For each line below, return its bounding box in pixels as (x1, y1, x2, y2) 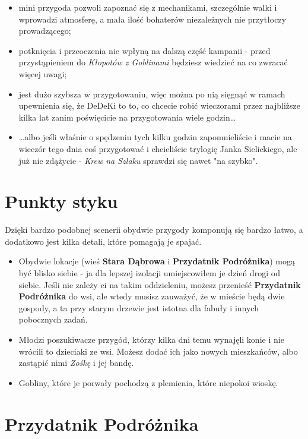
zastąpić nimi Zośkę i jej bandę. (18, 356, 134, 369)
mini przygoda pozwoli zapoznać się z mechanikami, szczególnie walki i (18, 1, 277, 13)
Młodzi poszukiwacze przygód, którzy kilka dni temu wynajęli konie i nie (18, 333, 284, 345)
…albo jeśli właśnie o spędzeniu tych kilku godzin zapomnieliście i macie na (18, 131, 292, 143)
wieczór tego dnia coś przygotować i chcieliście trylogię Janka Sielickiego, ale (18, 142, 297, 154)
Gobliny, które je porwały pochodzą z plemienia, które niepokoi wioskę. (18, 376, 278, 389)
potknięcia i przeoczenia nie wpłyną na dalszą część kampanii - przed (18, 44, 271, 56)
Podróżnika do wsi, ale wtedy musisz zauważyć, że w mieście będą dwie (18, 290, 285, 302)
